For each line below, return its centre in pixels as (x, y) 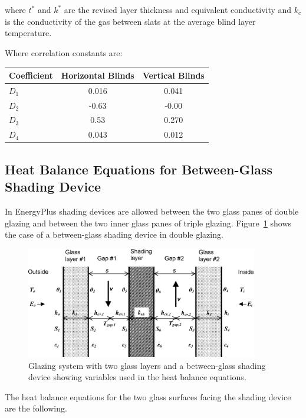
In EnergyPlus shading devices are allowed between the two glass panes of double (152, 211)
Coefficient (31, 75)
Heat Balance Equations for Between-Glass (139, 169)
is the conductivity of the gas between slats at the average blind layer (130, 21)
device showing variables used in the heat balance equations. (137, 377)
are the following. (36, 408)
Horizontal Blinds (98, 75)
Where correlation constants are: (64, 52)
